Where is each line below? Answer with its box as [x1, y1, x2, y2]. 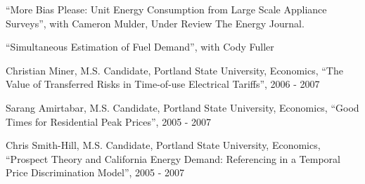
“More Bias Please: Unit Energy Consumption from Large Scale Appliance [6, 2, 327, 16]
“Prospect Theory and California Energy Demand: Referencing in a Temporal [6, 151, 340, 166]
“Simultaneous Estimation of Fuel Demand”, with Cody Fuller [6, 39, 274, 54]
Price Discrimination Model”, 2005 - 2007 [6, 165, 185, 180]
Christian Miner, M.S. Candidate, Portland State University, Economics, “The [6, 63, 343, 77]
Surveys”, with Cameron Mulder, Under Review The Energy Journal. [6, 15, 305, 30]
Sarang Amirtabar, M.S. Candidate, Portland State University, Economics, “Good [6, 100, 359, 114]
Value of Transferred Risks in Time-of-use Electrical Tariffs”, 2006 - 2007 [6, 77, 320, 91]
